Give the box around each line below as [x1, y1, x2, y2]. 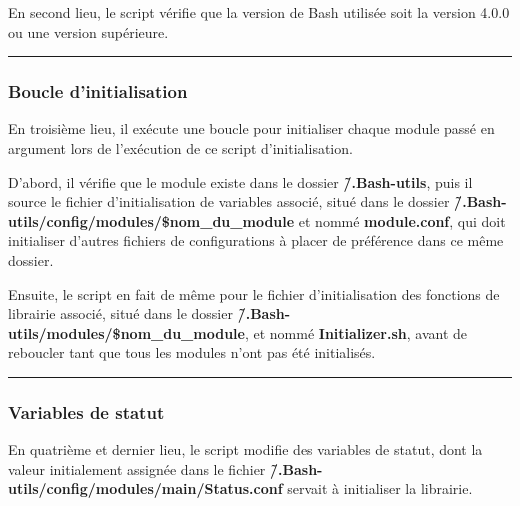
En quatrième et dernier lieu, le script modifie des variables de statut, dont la [8, 439, 483, 460]
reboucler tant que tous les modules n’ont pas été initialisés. [8, 342, 376, 363]
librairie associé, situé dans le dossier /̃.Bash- [8, 303, 291, 324]
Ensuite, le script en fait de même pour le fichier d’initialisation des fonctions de [8, 283, 500, 304]
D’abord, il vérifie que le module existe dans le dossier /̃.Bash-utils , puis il [8, 171, 473, 192]
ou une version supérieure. [8, 21, 169, 42]
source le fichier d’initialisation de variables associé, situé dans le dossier [8, 191, 450, 212]
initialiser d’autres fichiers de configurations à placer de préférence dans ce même [8, 230, 504, 251]
